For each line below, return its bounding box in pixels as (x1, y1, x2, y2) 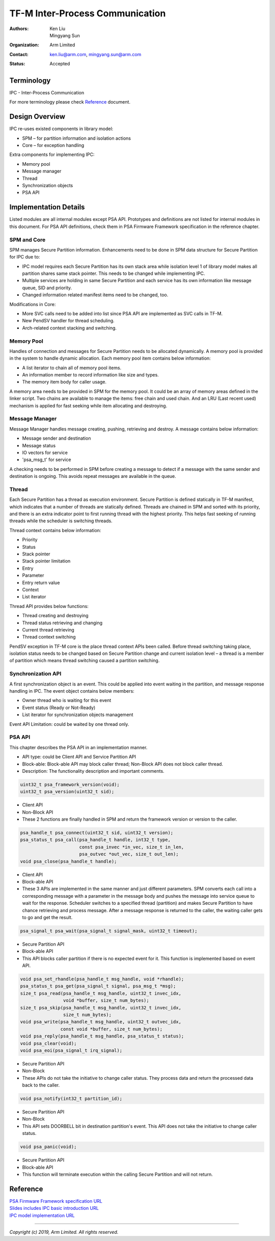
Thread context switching (22, 634, 76, 640)
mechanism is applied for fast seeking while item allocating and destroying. (9, 402, 168, 409)
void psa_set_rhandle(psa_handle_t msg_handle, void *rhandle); (20, 976, 184, 982)
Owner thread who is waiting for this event (22, 697, 112, 703)
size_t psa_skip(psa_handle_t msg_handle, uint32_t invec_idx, (20, 1005, 182, 1010)
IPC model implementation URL (9, 1212, 75, 1219)
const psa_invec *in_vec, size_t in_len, (79, 844, 184, 850)
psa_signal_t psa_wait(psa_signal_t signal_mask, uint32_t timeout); (20, 928, 198, 933)
